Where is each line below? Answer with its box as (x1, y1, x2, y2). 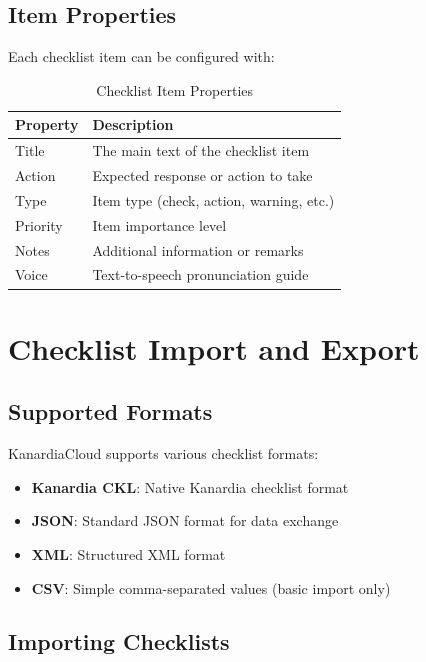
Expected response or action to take (92, 165, 313, 186)
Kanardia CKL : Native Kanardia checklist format (31, 476, 349, 497)
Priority (15, 214, 63, 235)
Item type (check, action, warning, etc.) (92, 189, 335, 210)
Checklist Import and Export (8, 327, 420, 368)
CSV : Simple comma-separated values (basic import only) (31, 577, 391, 598)
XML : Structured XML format (31, 543, 226, 564)
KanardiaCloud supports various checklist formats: (8, 443, 319, 464)
